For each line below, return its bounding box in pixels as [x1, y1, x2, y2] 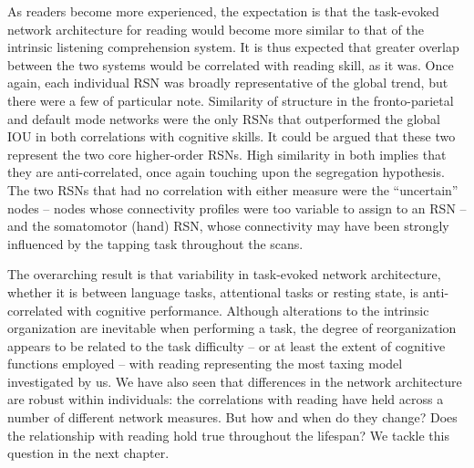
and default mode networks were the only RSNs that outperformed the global [7, 109, 440, 128]
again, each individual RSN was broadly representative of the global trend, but [7, 73, 448, 92]
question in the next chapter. [7, 443, 170, 463]
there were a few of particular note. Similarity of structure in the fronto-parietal [7, 90, 454, 109]
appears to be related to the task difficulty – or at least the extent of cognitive [7, 336, 446, 355]
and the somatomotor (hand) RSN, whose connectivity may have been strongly [7, 216, 449, 235]
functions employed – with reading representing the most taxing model [7, 354, 403, 373]
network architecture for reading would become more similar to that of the [7, 19, 424, 38]
